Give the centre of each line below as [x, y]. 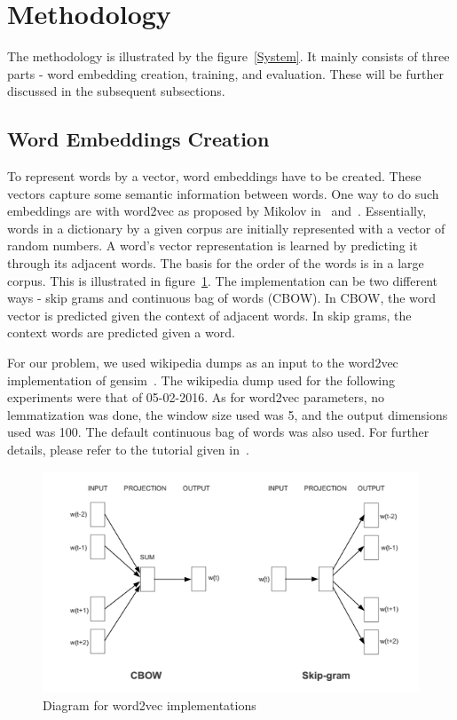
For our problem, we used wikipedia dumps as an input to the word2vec [203, 363]
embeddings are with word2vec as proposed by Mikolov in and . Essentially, [217, 211]
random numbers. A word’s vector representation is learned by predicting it [213, 245]
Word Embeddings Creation [138, 139]
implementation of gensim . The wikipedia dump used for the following [201, 380]
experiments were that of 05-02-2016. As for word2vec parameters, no [196, 397]
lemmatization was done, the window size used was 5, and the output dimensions [228, 414]
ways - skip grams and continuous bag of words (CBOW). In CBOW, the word [222, 298]
